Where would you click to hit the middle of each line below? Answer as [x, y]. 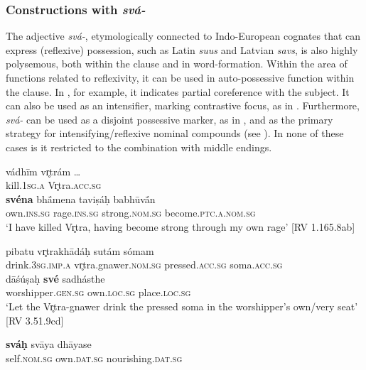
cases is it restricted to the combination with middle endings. [139, 147]
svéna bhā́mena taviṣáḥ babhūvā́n [81, 198]
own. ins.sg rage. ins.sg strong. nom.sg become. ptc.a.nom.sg [131, 213]
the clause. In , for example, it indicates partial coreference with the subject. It [178, 91]
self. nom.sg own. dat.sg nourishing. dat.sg [94, 358]
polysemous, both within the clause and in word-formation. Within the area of [177, 64]
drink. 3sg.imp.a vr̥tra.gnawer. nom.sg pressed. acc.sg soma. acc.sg [144, 265]
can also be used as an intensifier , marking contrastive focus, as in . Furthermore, [183, 105]
